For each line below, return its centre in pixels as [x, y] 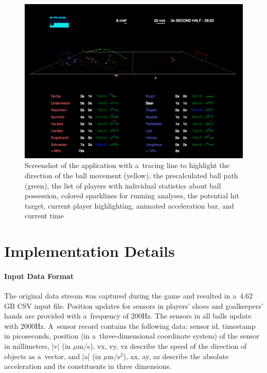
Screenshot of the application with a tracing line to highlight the [127, 165]
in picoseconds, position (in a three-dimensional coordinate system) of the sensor [132, 336]
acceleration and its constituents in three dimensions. [88, 366]
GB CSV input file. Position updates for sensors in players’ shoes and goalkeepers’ [134, 305]
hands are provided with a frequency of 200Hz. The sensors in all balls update [128, 316]
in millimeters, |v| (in [38, 346]
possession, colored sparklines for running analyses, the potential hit [132, 195]
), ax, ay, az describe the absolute [176, 356]
